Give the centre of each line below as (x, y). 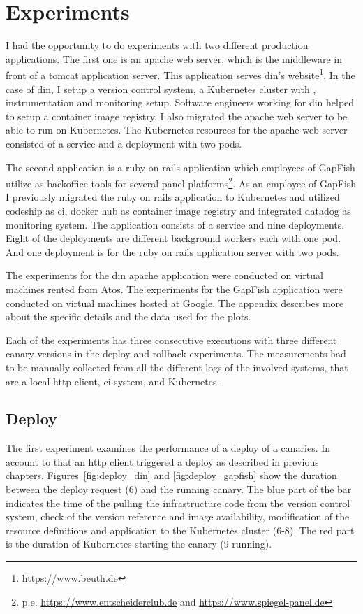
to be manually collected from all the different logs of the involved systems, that (177, 367)
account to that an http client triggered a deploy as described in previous (162, 461)
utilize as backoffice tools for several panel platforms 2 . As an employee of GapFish (181, 182)
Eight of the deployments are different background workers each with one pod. (173, 238)
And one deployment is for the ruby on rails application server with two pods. (172, 251)
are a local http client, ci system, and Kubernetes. (113, 381)
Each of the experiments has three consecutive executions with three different (171, 340)
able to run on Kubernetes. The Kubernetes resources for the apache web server (177, 130)
